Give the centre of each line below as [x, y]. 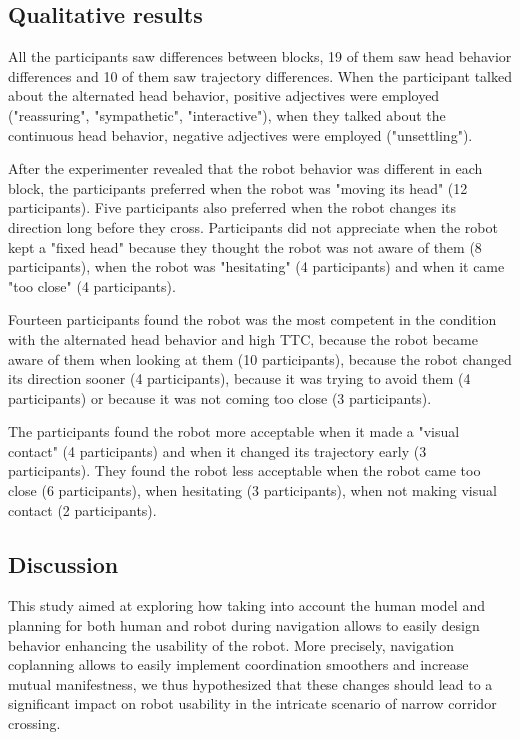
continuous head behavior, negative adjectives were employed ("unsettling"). [240, 134]
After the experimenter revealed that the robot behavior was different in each [245, 168]
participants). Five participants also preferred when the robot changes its [232, 207]
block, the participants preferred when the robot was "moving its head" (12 [238, 187]
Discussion [63, 563]
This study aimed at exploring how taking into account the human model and [246, 605]
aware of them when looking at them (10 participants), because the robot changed [260, 358]
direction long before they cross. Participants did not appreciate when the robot [253, 226]
